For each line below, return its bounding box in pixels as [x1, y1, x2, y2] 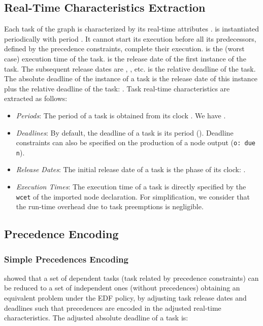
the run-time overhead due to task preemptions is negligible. [16, 201, 204, 212]
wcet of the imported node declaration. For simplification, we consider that [16, 191, 250, 202]
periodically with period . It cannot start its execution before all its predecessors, [4, 33, 256, 44]
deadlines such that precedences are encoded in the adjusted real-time [4, 302, 221, 313]
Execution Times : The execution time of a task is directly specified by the [16, 181, 246, 192]
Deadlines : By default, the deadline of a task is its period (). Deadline [16, 127, 234, 138]
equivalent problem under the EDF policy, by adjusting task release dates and [4, 292, 247, 303]
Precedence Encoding [4, 226, 119, 242]
